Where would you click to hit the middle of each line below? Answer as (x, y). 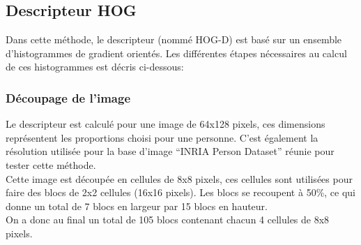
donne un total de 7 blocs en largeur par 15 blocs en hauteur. (137, 206)
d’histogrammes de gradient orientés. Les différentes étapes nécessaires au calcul (176, 53)
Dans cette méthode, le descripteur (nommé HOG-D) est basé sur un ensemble (174, 39)
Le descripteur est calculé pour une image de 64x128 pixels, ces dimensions (166, 124)
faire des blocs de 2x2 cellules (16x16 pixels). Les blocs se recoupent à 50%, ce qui (181, 192)
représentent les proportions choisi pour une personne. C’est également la (162, 137)
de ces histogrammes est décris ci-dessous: (95, 67)
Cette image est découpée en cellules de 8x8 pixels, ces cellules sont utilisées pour (179, 178)
